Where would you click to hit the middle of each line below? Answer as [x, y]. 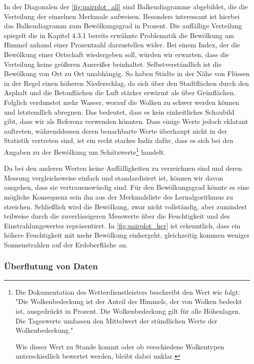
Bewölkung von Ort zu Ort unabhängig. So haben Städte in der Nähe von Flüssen [127, 73]
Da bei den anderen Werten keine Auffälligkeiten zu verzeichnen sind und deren [123, 168]
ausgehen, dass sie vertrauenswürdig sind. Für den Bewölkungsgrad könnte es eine [127, 187]
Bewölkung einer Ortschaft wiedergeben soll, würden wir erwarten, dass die [116, 54]
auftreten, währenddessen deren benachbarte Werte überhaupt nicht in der [116, 131]
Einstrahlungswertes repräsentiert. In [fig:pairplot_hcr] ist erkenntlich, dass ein [122, 225]
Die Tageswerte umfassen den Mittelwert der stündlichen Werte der [116, 320]
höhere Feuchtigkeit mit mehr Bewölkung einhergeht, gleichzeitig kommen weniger [127, 235]
